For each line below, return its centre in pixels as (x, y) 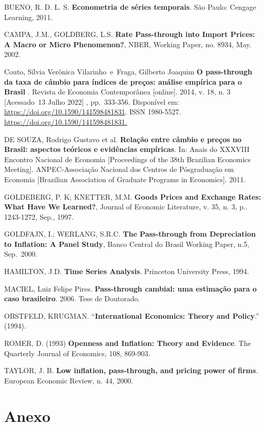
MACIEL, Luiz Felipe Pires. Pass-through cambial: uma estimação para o (130, 288)
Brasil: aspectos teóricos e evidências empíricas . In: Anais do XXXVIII (127, 149)
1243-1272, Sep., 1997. (39, 216)
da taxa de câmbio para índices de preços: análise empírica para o (123, 81)
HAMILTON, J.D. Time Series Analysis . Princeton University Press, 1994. (127, 271)
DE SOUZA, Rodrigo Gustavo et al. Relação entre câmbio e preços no (123, 139)
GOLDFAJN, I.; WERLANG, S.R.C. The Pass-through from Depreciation (130, 234)
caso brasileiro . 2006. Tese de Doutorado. (72, 298)
